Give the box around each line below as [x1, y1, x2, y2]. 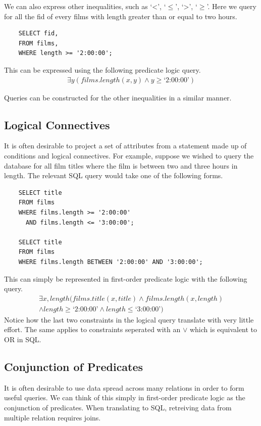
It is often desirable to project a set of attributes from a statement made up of [4, 140, 247, 151]
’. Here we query [206, 1, 256, 11]
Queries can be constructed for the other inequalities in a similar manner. [4, 92, 232, 102]
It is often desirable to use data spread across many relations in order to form [4, 382, 244, 393]
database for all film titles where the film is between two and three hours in [4, 160, 238, 171]
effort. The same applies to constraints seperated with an [4, 324, 181, 335]
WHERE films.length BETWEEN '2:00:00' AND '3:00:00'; [18, 258, 203, 265]
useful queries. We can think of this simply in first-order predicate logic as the [4, 392, 245, 403]
